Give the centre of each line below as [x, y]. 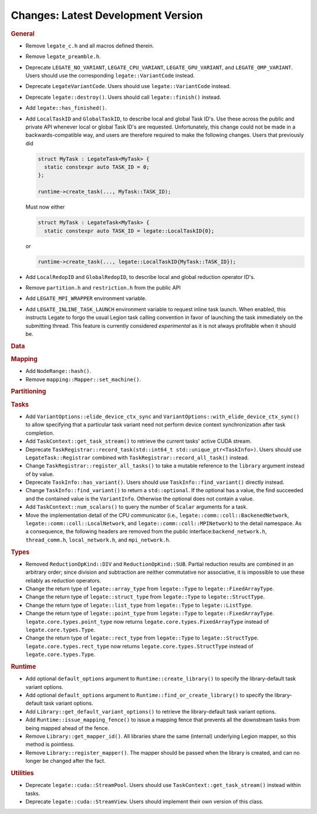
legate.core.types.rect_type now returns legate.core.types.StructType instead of [139, 646]
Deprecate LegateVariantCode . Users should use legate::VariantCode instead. [128, 86]
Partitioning [28, 392]
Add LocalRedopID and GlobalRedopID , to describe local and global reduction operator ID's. [140, 277]
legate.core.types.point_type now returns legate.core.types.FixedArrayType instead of [147, 621]
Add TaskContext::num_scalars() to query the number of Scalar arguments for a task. [136, 507]
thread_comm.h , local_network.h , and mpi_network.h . [98, 540]
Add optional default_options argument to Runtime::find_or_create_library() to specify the [149, 695]
